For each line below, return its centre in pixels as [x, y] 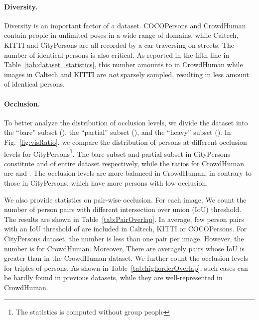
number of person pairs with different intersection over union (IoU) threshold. [123, 209]
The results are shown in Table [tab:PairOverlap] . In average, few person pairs [124, 219]
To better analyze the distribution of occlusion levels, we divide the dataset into [126, 122]
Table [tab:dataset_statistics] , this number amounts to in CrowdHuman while [124, 64]
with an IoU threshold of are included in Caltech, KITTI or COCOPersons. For [126, 229]
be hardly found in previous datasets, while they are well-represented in [113, 277]
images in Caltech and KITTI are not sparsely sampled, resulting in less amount [127, 74]
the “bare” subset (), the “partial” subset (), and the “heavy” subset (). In [118, 132]
